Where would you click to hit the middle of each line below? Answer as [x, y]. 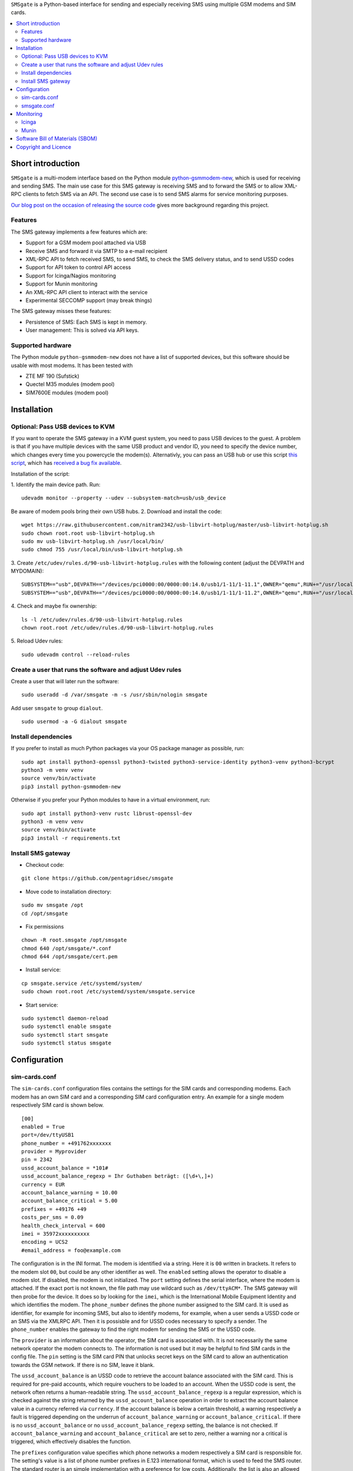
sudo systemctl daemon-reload [65, 1019]
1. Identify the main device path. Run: [56, 484]
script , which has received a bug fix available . [66, 463]
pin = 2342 [37, 1160]
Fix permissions [45, 926]
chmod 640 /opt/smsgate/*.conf [66, 948]
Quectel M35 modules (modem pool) [70, 384]
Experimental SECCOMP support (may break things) [89, 300]
